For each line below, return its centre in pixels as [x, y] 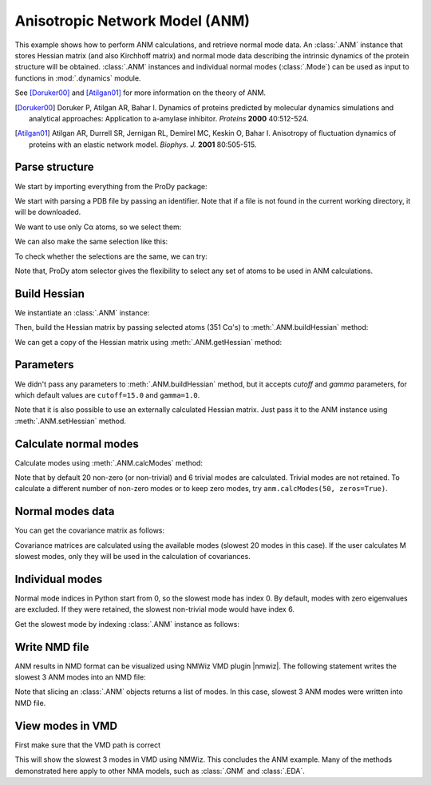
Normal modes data [65, 511]
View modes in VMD [66, 726]
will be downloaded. [48, 212]
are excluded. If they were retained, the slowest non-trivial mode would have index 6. [155, 609]
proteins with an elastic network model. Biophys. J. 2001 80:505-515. [143, 145]
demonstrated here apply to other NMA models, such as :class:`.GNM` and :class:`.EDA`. [160, 771]
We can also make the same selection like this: [91, 242]
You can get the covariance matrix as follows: [90, 530]
